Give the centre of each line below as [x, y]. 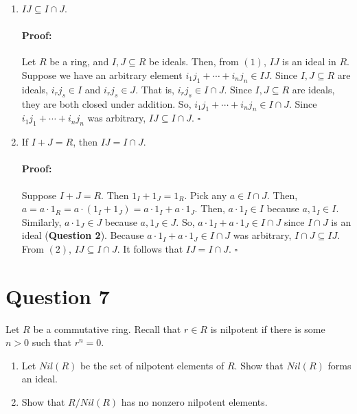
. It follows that [150, 248]
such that [51, 342]
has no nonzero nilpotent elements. [194, 402]
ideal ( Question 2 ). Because [83, 235]
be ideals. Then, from [194, 61]
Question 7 [58, 296]
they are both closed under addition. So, [106, 103]
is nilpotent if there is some [268, 329]
